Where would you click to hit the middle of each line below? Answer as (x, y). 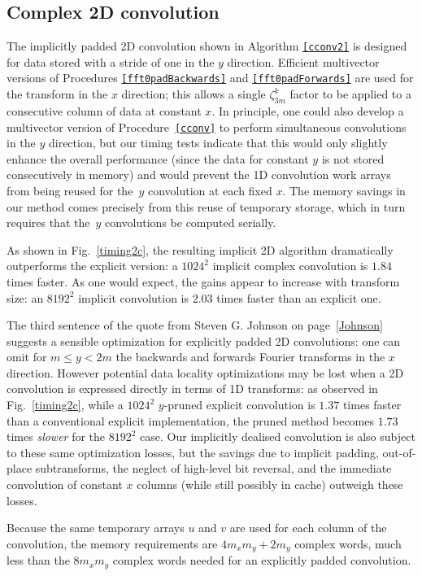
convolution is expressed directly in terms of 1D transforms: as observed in (192, 388)
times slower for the (56, 436)
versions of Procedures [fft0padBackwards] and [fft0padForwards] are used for (210, 78)
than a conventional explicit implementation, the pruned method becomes (191, 420)
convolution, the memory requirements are (112, 543)
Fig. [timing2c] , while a (65, 405)
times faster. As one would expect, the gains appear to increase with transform (203, 281)
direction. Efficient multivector (303, 61)
